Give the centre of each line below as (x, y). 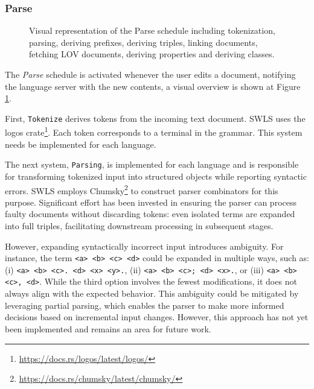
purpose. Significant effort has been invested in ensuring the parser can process (151, 202)
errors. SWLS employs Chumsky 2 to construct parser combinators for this (142, 189)
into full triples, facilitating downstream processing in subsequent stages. (139, 225)
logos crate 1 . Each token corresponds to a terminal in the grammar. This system (154, 131)
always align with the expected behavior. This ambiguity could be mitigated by (152, 293)
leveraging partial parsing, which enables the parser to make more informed (145, 305)
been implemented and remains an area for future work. (108, 328)
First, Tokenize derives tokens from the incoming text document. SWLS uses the (155, 118)
